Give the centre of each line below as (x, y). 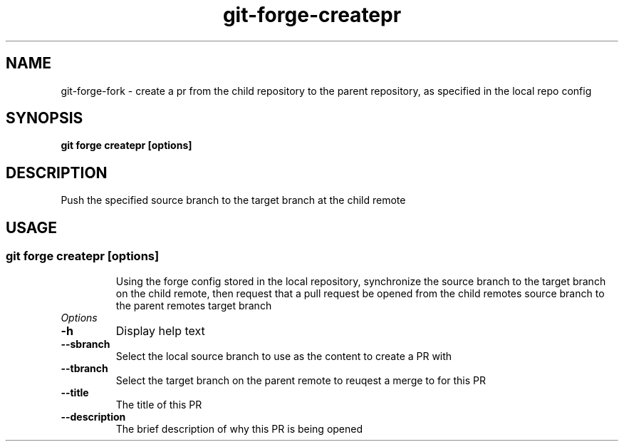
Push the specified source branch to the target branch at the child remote (233, 200)
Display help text (160, 330)
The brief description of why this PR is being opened (239, 428)
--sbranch (85, 344)
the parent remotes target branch (194, 305)
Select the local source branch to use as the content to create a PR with (284, 356)
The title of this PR (159, 404)
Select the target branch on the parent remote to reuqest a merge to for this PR (301, 380)
